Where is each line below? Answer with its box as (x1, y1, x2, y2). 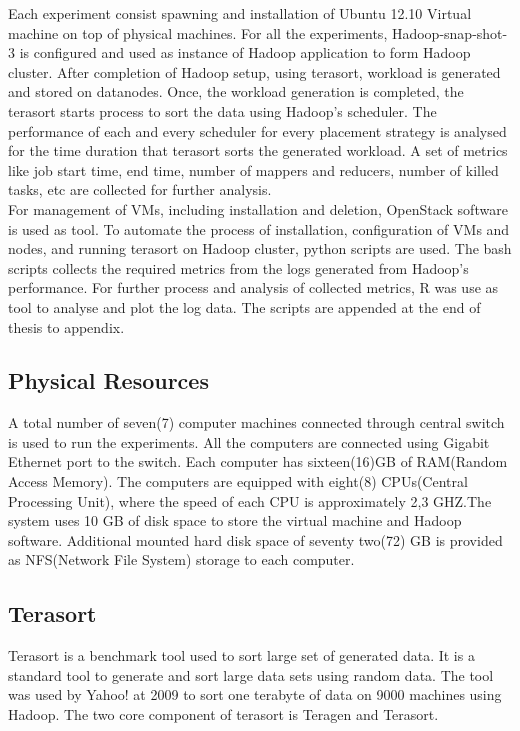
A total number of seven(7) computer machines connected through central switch (8, 412, 505, 433)
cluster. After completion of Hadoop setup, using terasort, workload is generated (8, 61, 501, 82)
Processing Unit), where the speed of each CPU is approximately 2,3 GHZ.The (8, 490, 492, 511)
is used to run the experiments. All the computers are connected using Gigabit (8, 431, 490, 452)
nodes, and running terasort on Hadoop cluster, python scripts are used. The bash (8, 238, 512, 259)
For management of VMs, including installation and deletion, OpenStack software (8, 198, 508, 219)
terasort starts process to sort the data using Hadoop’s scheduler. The (8, 100, 437, 121)
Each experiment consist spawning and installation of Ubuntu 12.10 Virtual (8, 3, 472, 23)
